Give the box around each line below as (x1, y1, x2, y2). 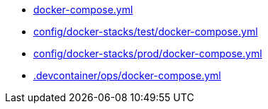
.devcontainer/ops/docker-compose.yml (33, 69, 221, 81)
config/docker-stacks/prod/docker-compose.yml (33, 47, 262, 59)
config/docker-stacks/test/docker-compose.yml (33, 25, 258, 38)
